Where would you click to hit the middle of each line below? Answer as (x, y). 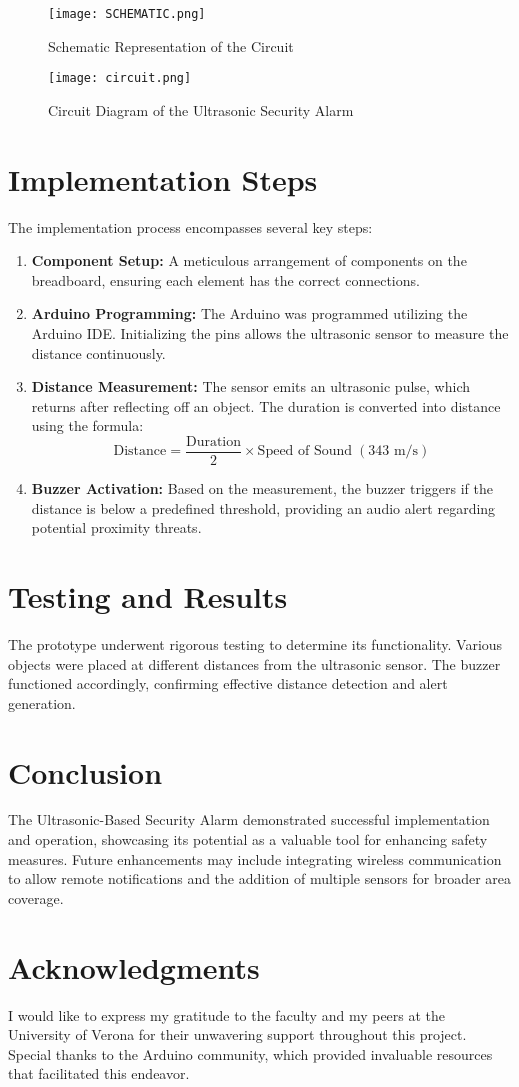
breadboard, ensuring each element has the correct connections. (225, 279)
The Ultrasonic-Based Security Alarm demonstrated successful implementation (249, 819)
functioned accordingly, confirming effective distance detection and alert (228, 683)
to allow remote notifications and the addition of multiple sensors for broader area (260, 878)
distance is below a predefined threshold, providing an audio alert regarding (263, 507)
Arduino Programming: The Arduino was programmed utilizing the (249, 313)
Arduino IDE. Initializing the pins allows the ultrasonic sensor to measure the (270, 333)
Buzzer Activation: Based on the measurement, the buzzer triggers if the (262, 488)
